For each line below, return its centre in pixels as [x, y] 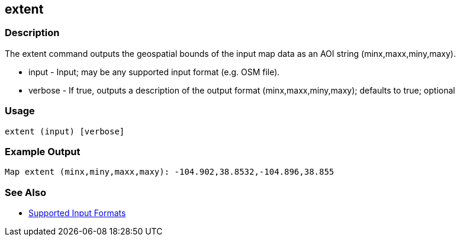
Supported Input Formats [77, 213]
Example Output [43, 151]
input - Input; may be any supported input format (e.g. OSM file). [154, 72]
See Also [25, 192]
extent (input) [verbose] [65, 131]
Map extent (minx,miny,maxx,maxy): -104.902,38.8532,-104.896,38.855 [170, 172]
